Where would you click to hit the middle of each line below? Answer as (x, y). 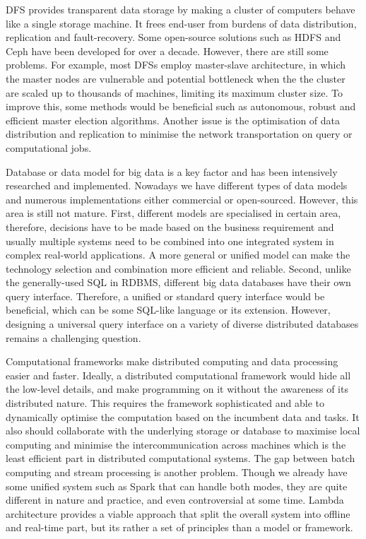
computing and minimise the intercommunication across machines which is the (176, 444)
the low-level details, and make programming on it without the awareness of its (177, 389)
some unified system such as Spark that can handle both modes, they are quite (177, 486)
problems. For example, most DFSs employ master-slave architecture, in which (176, 65)
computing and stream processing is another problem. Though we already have (177, 472)
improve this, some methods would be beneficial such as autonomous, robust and (181, 106)
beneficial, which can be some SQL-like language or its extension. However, (168, 310)
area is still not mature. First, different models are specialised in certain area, (173, 213)
